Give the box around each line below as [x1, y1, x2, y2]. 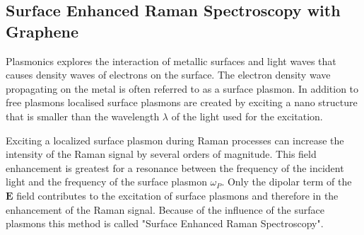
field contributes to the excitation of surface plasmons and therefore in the [16, 188, 339, 202]
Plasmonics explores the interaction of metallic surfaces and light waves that [6, 53, 336, 68]
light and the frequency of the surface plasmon [6, 174, 207, 189]
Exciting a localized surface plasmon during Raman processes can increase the [6, 132, 344, 147]
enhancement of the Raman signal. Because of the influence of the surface [6, 202, 324, 217]
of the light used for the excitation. [171, 108, 323, 123]
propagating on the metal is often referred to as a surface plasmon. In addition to [6, 81, 359, 96]
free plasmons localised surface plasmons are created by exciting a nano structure [6, 95, 358, 110]
